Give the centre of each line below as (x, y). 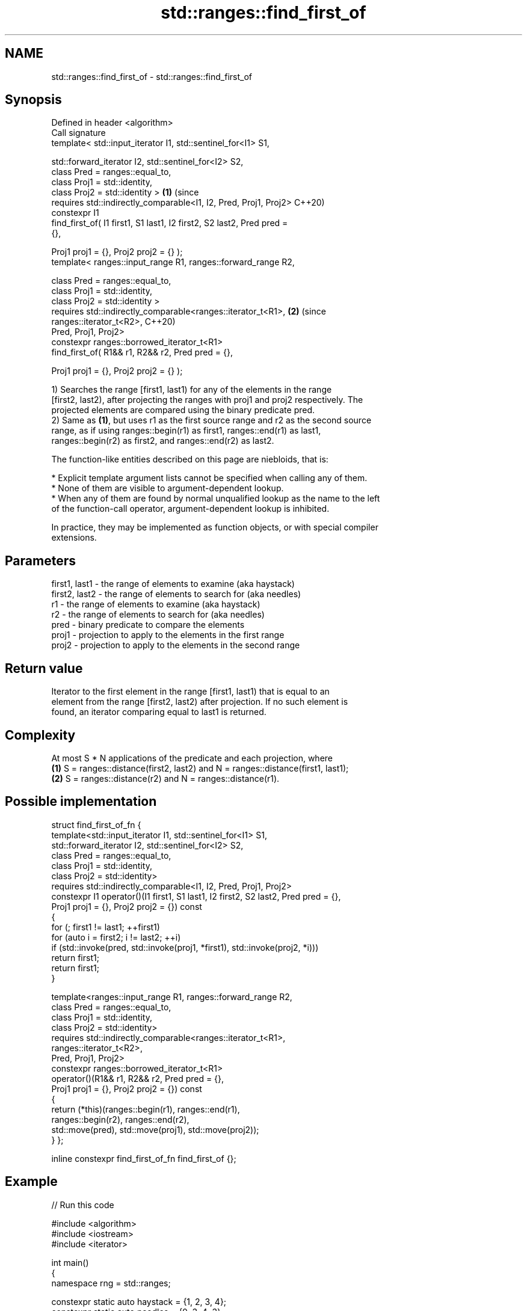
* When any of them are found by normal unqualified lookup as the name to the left (216, 499)
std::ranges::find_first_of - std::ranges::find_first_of (152, 76)
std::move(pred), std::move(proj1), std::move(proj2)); (155, 1129)
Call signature (79, 133)
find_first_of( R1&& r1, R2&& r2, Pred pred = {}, (142, 352)
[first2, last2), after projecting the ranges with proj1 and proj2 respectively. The (207, 400)
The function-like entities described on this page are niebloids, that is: (190, 459)
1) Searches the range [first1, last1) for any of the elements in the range (192, 390)
